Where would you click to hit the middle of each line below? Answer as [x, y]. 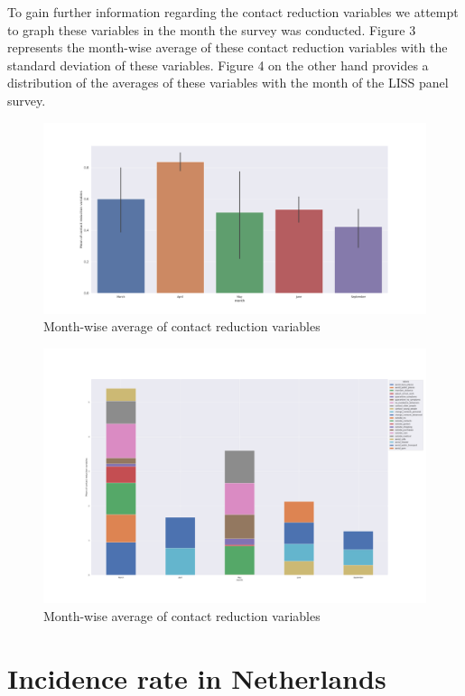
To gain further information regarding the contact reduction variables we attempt [233, 12]
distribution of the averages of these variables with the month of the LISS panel [228, 83]
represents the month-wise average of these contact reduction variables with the [228, 47]
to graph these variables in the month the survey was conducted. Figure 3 [212, 29]
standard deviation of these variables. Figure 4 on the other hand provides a [218, 65]
